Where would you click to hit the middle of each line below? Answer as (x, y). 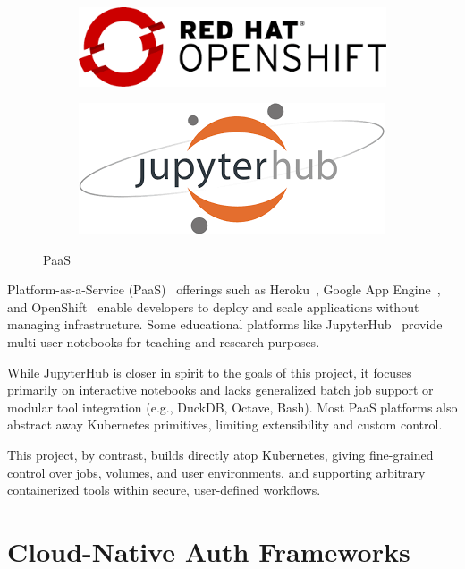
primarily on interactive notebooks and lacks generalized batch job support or (220, 390)
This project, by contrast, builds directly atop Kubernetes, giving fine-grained (220, 455)
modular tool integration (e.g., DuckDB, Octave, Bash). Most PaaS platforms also (232, 407)
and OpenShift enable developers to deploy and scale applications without (213, 306)
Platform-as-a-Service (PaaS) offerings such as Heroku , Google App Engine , (224, 289)
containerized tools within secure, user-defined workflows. (164, 490)
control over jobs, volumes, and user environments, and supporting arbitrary (216, 472)
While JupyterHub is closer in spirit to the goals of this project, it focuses (210, 372)
